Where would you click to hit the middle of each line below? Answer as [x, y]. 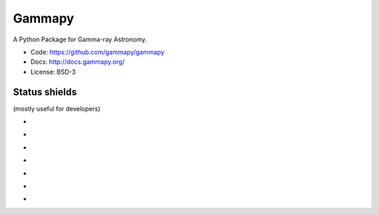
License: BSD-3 [53, 72]
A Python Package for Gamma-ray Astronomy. [80, 39]
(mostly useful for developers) [57, 108]
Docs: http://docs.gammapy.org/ [78, 62]
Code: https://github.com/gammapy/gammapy [98, 52]
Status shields [45, 92]
